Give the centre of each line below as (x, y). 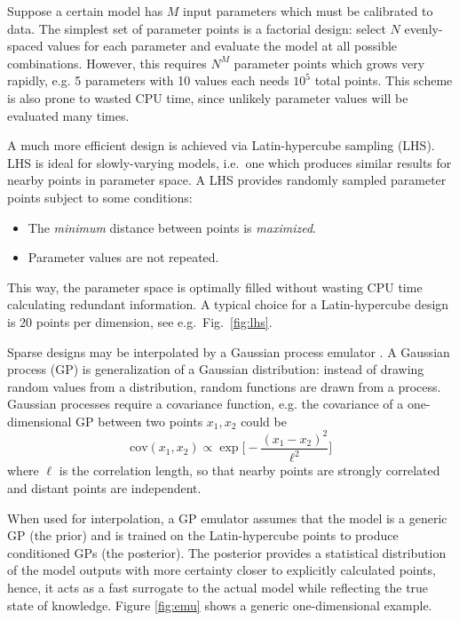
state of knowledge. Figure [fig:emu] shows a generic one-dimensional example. (220, 605)
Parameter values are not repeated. (123, 257)
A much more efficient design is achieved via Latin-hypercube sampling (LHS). (221, 145)
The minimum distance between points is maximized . (172, 227)
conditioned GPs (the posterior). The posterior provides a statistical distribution (227, 552)
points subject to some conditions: (100, 197)
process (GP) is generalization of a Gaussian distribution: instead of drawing (216, 369)
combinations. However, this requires (107, 63)
